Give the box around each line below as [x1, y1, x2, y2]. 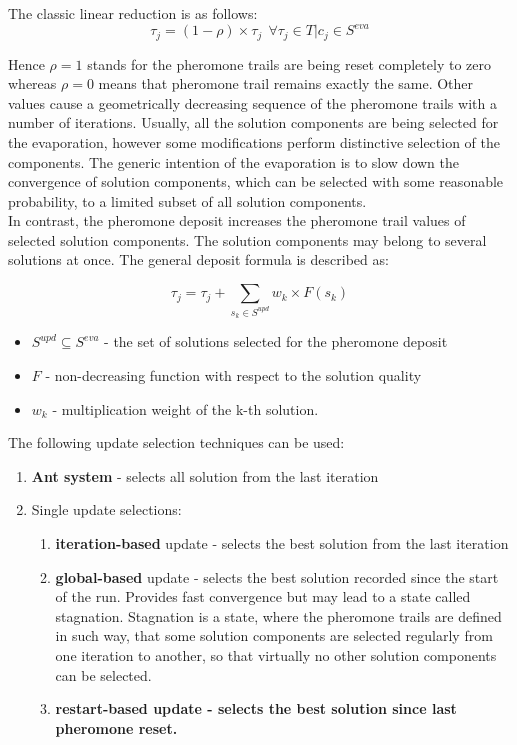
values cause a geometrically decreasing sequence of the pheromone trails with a [8, 92, 497, 113]
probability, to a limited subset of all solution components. [8, 190, 367, 211]
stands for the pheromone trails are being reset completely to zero [87, 53, 491, 74]
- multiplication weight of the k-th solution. [52, 398, 319, 419]
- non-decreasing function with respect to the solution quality [45, 364, 422, 385]
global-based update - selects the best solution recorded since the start [55, 566, 499, 587]
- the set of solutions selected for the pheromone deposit [104, 331, 448, 352]
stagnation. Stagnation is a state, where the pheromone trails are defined [55, 605, 502, 626]
